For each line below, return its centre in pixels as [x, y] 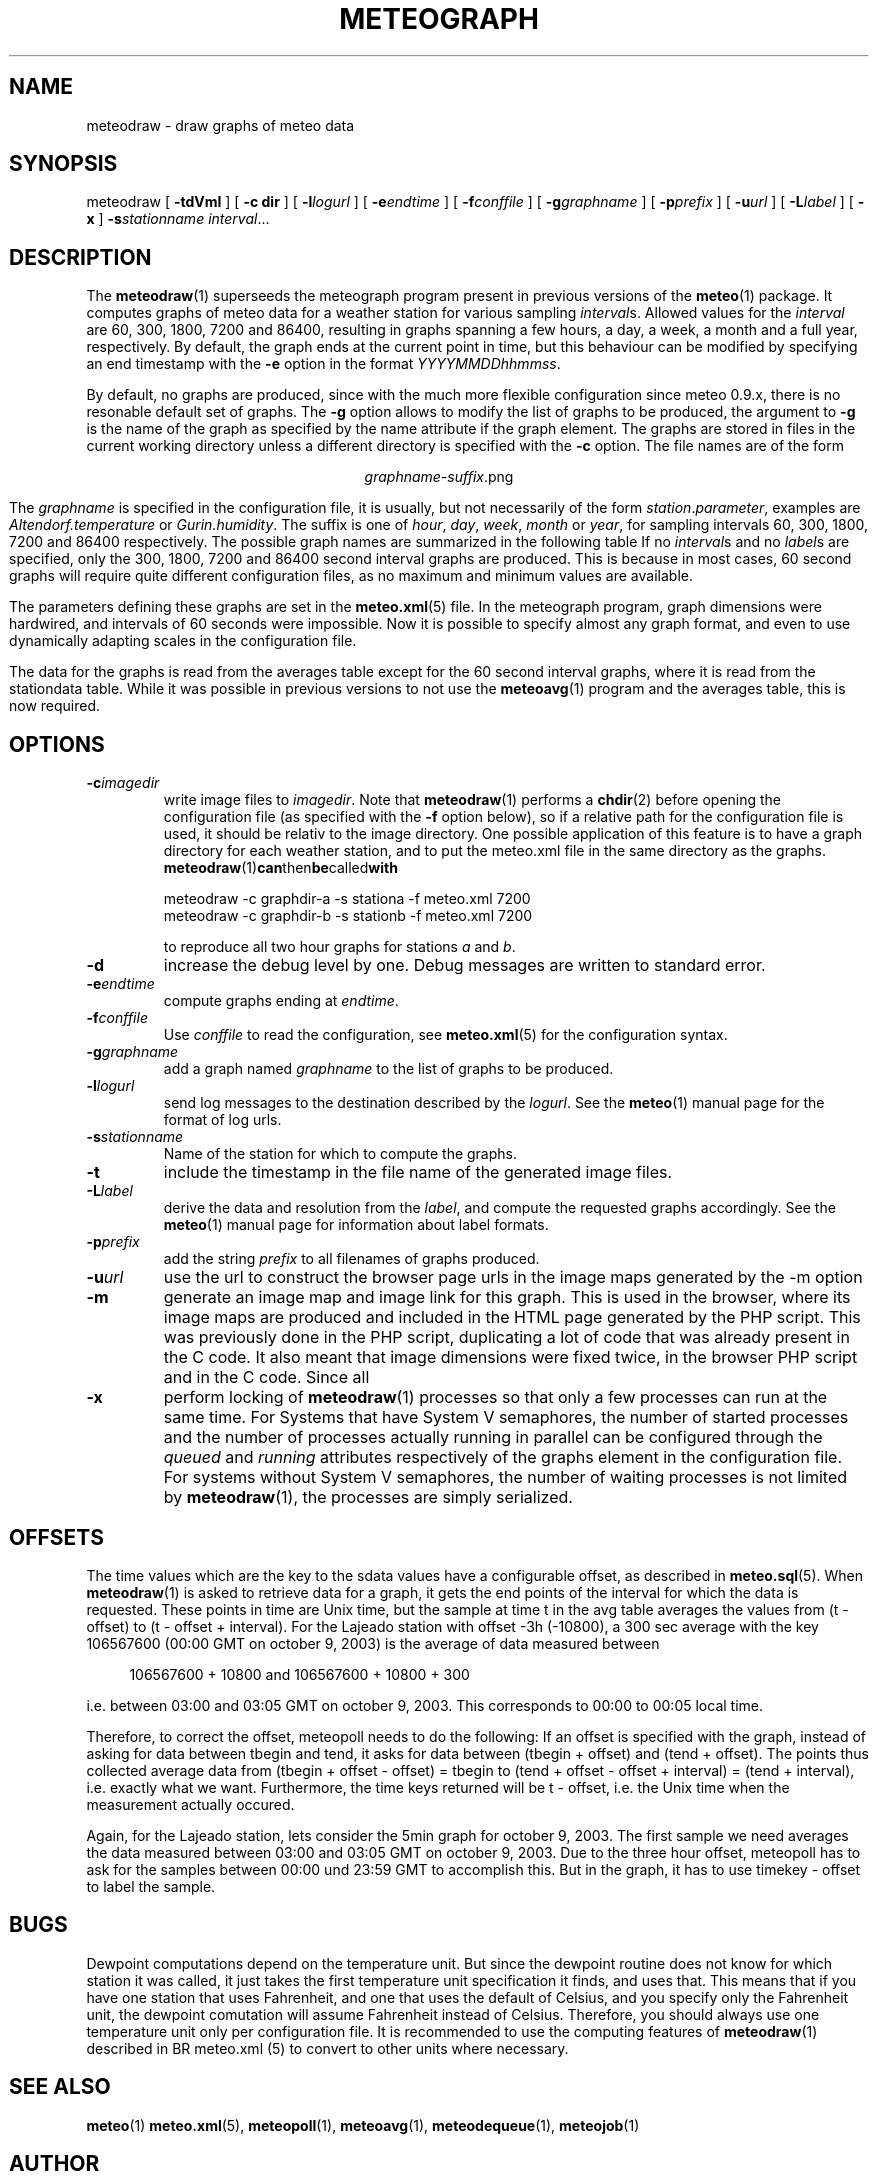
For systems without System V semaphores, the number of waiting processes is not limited [505, 1477]
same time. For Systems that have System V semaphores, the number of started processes [506, 1417]
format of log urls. [222, 1120]
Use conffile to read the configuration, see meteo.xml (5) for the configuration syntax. [445, 1035]
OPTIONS [57, 744]
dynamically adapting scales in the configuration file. [183, 641]
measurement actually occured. [190, 1804]
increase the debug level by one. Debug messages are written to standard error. [464, 965]
